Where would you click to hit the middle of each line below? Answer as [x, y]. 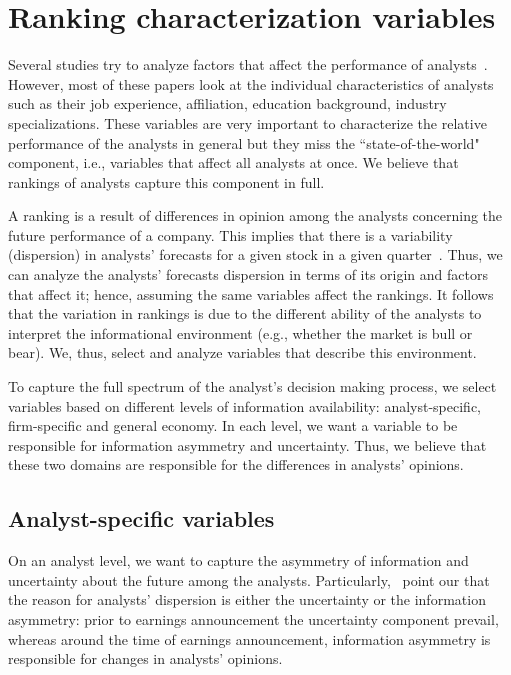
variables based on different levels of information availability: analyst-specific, [245, 405]
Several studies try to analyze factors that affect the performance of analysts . [248, 64]
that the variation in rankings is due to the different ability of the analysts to [245, 313]
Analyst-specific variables [141, 518]
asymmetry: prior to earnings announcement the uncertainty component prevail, [253, 618]
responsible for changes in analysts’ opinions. [145, 658]
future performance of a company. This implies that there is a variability [230, 234]
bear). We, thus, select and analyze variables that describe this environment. [242, 352]
